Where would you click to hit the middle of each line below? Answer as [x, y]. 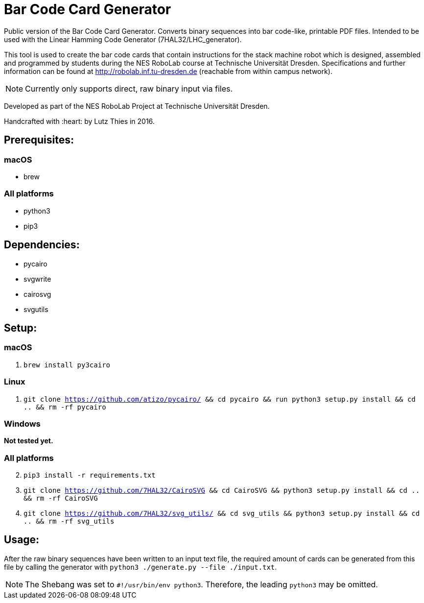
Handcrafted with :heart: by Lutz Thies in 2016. [79, 121]
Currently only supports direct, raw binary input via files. [129, 88]
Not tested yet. [29, 441]
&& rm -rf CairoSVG [61, 498]
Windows [22, 423]
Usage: [22, 540]
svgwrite [37, 279]
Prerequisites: [39, 140]
